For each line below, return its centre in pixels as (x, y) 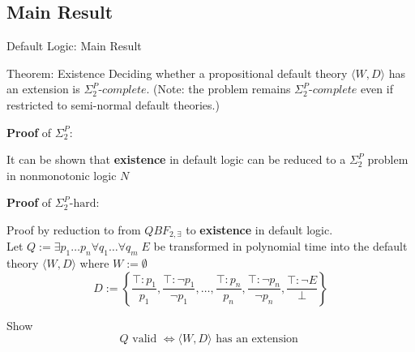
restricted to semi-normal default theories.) (113, 104)
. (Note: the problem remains (218, 89)
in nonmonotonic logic (62, 175)
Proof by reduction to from (74, 229)
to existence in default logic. (259, 229)
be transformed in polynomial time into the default (280, 246)
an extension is (43, 89)
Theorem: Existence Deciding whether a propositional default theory (177, 73)
